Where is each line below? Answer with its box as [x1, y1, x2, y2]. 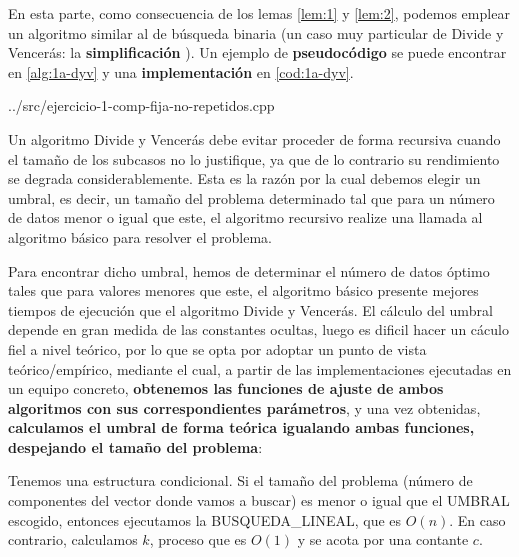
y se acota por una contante [297, 529, 469, 550]
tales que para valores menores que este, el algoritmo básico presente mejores [8, 280, 479, 301]
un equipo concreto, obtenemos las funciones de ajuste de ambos [8, 378, 444, 399]
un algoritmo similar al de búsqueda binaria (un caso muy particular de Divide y [8, 22, 504, 43]
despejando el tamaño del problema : [8, 436, 263, 457]
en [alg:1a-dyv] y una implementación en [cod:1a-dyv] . [8, 61, 354, 82]
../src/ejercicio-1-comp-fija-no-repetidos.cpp [8, 95, 275, 116]
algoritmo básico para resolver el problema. [8, 226, 273, 247]
